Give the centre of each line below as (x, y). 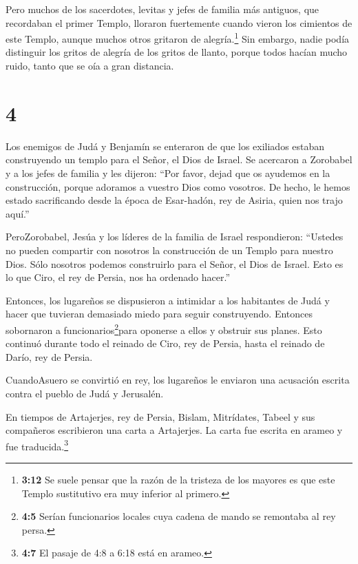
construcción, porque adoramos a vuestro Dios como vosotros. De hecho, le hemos (178, 186)
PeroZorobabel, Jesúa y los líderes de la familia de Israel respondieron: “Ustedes (175, 237)
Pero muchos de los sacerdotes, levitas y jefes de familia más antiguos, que (162, 9)
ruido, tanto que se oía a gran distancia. (90, 66)
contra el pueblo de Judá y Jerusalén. (85, 393)
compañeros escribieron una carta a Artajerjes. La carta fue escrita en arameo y (174, 430)
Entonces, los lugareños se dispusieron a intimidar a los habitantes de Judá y (168, 300)
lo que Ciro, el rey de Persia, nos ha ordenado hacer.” (118, 277)
